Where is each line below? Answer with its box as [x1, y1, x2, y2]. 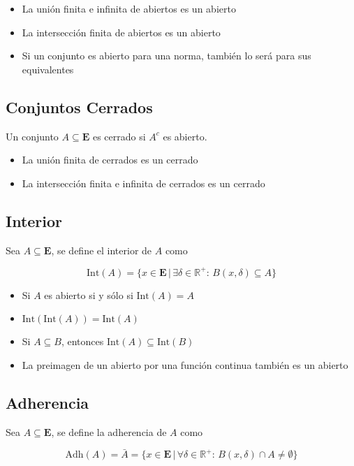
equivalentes [22, 61, 74, 76]
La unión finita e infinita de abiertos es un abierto [22, 1, 236, 15]
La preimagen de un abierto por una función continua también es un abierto [22, 357, 348, 372]
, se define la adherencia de [51, 424, 167, 439]
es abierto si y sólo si [44, 287, 133, 302]
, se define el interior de [51, 242, 152, 257]
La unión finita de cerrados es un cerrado [22, 152, 198, 167]
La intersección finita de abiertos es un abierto [22, 24, 221, 39]
